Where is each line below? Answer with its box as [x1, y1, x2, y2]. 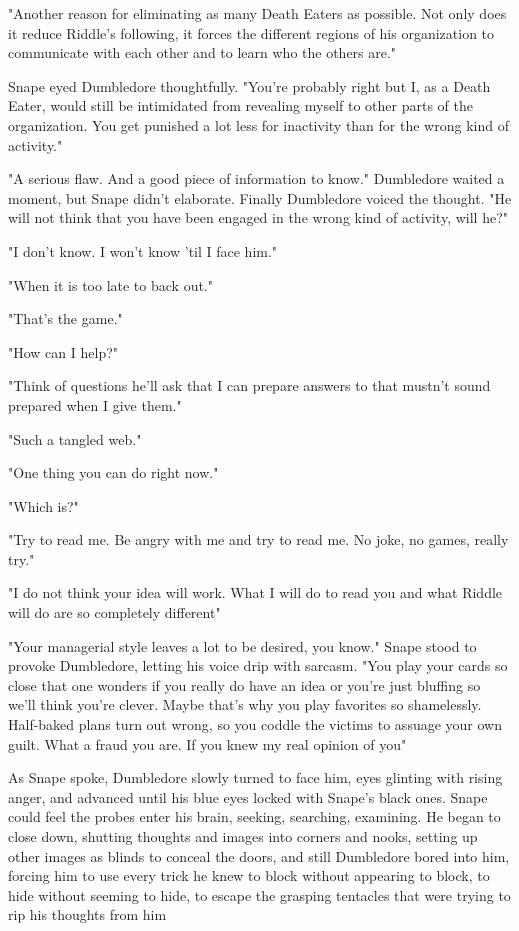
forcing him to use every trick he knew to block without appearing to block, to [8, 865, 490, 886]
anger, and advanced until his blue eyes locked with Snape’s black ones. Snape [8, 786, 488, 807]
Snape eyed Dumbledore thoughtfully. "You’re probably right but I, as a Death [8, 75, 491, 96]
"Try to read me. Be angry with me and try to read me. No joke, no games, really [8, 529, 509, 550]
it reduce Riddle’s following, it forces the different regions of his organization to [8, 22, 495, 43]
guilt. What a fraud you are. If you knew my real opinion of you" [8, 733, 407, 754]
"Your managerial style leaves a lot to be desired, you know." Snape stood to [8, 635, 477, 656]
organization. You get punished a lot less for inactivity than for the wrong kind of [8, 114, 509, 135]
